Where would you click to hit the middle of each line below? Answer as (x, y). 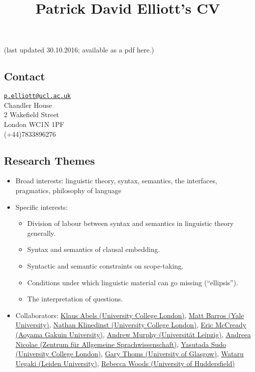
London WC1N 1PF (34, 124)
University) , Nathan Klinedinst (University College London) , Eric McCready (131, 325)
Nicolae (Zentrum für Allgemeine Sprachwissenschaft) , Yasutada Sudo (121, 344)
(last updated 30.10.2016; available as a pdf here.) (79, 50)
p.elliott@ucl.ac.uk (38, 96)
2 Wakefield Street (32, 114)
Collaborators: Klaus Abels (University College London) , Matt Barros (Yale (130, 315)
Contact (25, 76)
